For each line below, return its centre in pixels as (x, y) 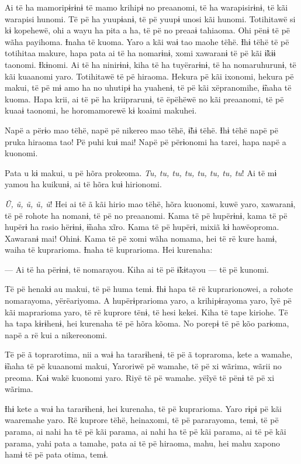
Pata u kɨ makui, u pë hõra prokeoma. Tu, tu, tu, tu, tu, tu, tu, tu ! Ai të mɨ (141, 172)
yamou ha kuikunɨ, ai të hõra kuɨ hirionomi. (83, 184)
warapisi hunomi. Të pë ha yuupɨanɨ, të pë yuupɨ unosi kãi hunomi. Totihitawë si (150, 18)
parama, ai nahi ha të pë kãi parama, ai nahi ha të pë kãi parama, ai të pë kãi (146, 431)
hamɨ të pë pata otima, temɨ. (56, 454)
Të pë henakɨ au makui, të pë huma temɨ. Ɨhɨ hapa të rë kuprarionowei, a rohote (149, 289)
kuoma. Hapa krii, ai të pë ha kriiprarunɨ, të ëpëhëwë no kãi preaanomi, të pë (144, 99)
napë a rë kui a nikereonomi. (56, 334)
